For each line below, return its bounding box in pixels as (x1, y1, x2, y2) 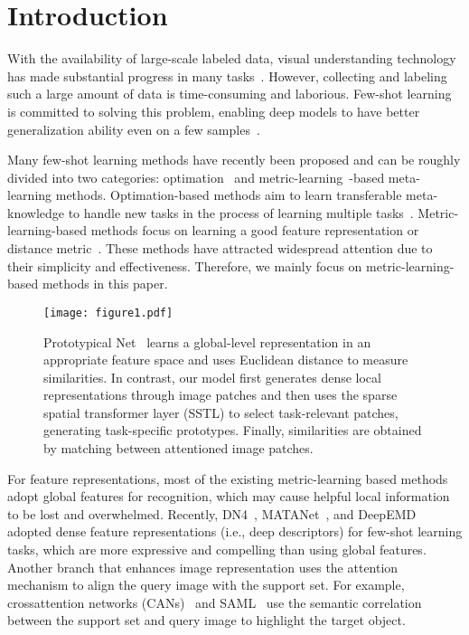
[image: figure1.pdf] (43, 306, 174, 319)
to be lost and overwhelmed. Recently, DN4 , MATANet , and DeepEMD (7, 504, 417, 523)
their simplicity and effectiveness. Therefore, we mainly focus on (7, 256, 362, 275)
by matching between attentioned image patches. (43, 439, 314, 458)
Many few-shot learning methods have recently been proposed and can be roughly (7, 150, 461, 169)
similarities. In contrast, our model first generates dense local (43, 367, 381, 386)
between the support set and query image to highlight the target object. (7, 611, 406, 630)
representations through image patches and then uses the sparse (43, 385, 398, 404)
